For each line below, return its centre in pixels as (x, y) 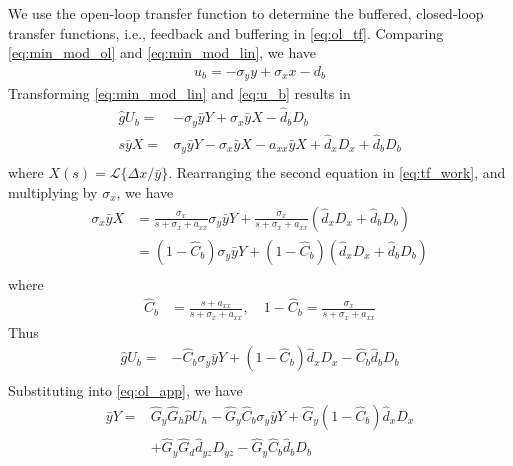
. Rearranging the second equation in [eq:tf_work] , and (337, 172)
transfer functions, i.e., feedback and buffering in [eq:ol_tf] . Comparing (226, 32)
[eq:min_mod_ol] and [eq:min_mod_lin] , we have (162, 52)
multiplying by (53, 191)
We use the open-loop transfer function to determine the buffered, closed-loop (246, 13)
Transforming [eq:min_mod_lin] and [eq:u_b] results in (179, 93)
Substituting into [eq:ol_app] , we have (125, 390)
